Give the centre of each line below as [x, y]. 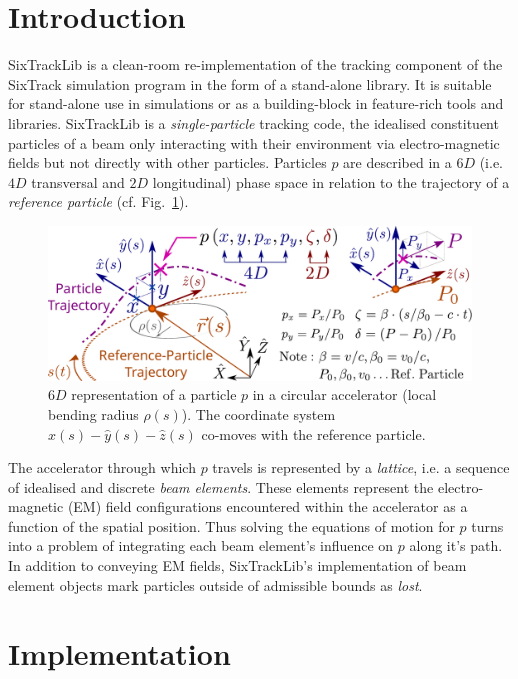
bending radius [93, 413]
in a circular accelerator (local [344, 394]
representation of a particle [154, 394]
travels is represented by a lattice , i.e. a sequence [361, 467]
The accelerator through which [102, 467]
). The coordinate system [258, 413]
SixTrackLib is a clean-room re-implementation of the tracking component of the [255, 64]
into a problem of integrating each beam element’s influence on [201, 545]
